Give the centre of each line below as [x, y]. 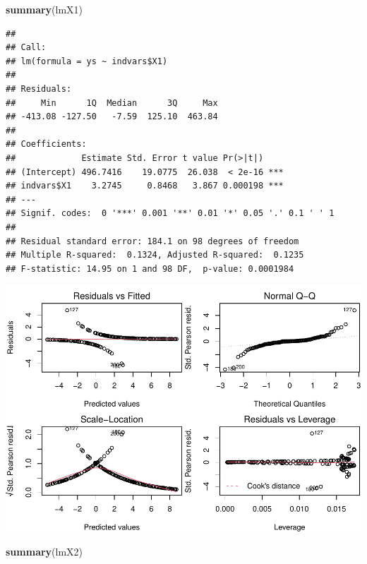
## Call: [26, 48]
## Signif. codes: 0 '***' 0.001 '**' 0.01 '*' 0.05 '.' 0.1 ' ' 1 [170, 214]
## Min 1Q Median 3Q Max [112, 103]
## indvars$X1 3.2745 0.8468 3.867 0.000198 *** [145, 186]
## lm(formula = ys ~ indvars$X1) [87, 61]
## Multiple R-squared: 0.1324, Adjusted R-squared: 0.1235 [155, 255]
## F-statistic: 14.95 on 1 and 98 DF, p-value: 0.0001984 [150, 269]
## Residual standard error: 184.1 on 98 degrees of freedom [152, 241]
